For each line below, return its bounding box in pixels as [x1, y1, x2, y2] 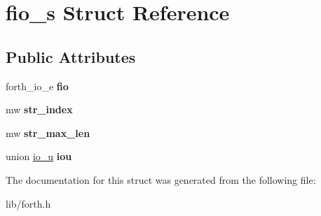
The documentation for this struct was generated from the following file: [6, 172, 316, 187]
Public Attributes [6, 45, 136, 67]
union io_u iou [6, 149, 72, 164]
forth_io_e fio [6, 78, 69, 93]
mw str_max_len [6, 125, 90, 140]
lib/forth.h [6, 196, 51, 210]
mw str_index [6, 102, 73, 117]
